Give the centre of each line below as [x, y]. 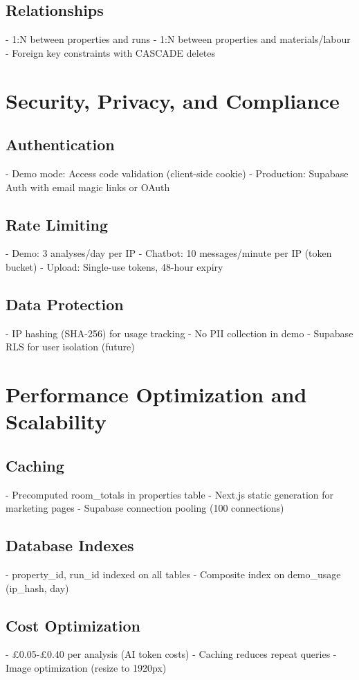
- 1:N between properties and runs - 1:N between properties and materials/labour [178, 39]
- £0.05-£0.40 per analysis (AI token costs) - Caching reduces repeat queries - [171, 654]
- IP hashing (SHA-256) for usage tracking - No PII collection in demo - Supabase [179, 333]
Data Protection [65, 304]
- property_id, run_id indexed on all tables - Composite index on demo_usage [173, 574]
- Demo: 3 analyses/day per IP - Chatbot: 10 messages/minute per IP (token [169, 253]
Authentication [60, 144]
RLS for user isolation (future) [70, 347]
